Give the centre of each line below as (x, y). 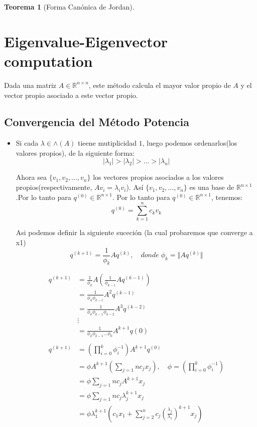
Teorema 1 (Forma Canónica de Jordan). (69, 7)
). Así (135, 187)
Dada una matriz (30, 85)
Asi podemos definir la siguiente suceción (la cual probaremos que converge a (134, 232)
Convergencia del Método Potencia (97, 122)
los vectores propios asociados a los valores (158, 177)
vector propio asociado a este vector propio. (71, 95)
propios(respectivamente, (54, 187)
